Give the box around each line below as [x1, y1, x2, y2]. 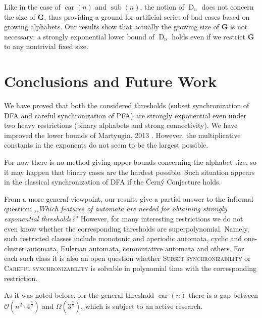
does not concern [201, 2, 254, 12]
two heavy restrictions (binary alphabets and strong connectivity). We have [4, 120, 238, 130]
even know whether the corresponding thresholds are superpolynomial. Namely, [4, 223, 249, 234]
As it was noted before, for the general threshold [4, 290, 154, 300]
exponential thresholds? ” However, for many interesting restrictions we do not [4, 213, 243, 224]
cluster [4, 243, 25, 253]
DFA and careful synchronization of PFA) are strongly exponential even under [4, 110, 246, 120]
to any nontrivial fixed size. [4, 41, 88, 52]
